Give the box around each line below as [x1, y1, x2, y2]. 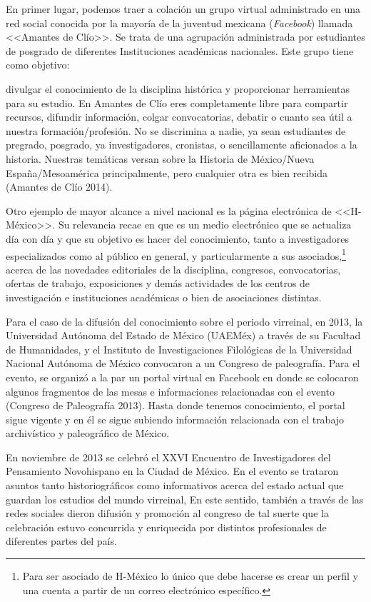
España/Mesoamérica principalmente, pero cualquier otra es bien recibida [6, 165, 328, 180]
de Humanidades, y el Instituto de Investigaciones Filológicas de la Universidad [6, 341, 352, 356]
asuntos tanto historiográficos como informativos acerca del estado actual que [6, 478, 344, 493]
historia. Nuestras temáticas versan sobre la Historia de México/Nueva [6, 151, 315, 166]
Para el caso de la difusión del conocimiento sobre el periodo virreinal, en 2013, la [6, 313, 363, 328]
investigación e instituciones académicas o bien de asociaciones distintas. [6, 289, 322, 304]
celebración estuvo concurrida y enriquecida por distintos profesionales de [6, 519, 327, 534]
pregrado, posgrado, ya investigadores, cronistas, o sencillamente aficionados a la [6, 137, 357, 152]
